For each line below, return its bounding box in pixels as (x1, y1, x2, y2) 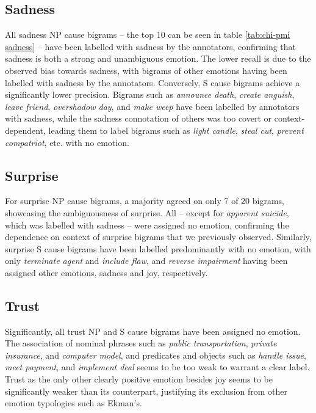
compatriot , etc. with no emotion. (5, 136, 129, 148)
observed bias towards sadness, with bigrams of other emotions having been (5, 64, 287, 76)
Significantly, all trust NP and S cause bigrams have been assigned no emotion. (5, 324, 301, 337)
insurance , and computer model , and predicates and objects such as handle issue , (5, 348, 306, 361)
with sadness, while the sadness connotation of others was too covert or (5, 112, 272, 125)
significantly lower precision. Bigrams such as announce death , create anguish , (5, 88, 295, 101)
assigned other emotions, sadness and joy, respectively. (5, 266, 208, 279)
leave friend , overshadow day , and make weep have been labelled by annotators (5, 100, 300, 112)
